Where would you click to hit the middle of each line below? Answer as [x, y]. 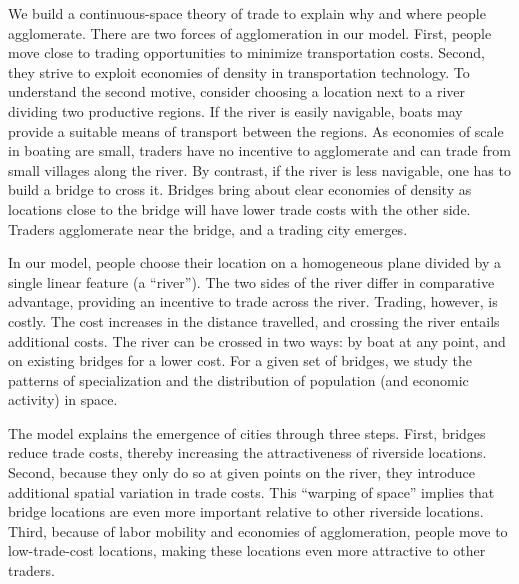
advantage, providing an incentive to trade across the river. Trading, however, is [253, 301]
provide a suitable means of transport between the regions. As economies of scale [256, 130]
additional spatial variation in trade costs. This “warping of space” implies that [251, 491]
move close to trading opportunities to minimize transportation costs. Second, [246, 52]
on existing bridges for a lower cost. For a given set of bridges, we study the [240, 360]
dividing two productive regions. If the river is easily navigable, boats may [235, 110]
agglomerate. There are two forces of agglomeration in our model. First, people [250, 32]
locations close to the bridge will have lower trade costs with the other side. [239, 208]
